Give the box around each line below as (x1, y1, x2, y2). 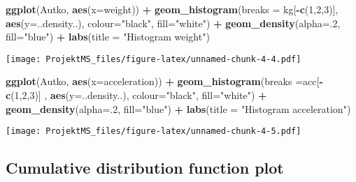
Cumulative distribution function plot (6, 157, 284, 179)
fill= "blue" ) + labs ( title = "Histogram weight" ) (6, 29, 210, 44)
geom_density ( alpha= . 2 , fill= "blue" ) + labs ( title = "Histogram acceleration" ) (6, 101, 351, 116)
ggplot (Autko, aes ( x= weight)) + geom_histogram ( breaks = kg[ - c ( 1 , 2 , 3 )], (6, 2, 339, 16)
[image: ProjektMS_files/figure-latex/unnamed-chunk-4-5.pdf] (6, 126, 301, 137)
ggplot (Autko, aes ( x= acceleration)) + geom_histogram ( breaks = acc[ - (6, 74, 323, 89)
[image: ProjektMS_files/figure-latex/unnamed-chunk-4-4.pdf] (6, 54, 301, 64)
